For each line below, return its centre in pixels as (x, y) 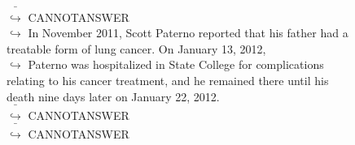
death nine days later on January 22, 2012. (113, 96)
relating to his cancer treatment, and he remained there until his (168, 80)
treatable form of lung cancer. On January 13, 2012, (136, 48)
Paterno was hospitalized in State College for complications (176, 64)
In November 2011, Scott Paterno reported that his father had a (188, 33)
